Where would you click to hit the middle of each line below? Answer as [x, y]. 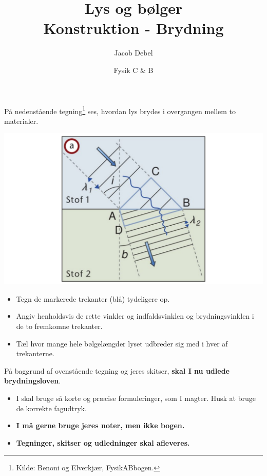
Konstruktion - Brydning [133, 28]
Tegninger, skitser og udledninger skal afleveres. [103, 442]
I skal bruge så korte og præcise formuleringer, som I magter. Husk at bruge [136, 398]
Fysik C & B [133, 70]
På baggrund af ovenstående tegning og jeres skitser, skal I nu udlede [117, 370]
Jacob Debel [133, 53]
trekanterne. [35, 353]
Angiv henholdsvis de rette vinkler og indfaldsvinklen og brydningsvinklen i [135, 316]
